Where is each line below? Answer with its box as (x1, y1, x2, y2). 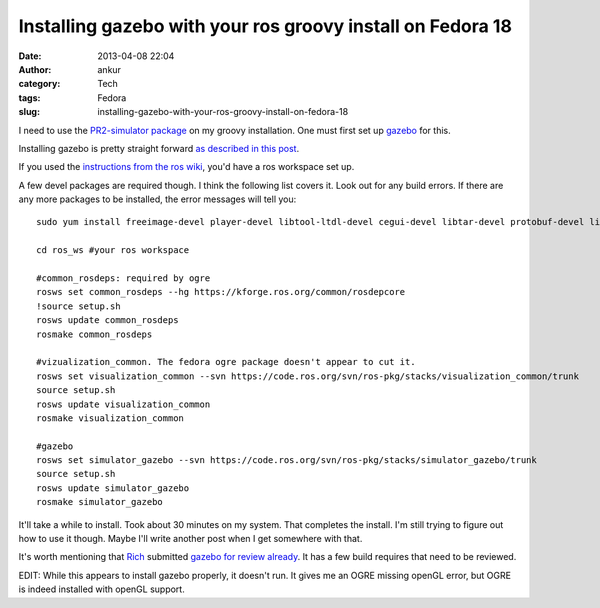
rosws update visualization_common (36, 398, 211, 410)
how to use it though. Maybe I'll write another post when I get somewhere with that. (18, 533, 363, 545)
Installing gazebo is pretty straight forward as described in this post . (18, 142, 300, 154)
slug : (18, 106, 40, 118)
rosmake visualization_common (36, 412, 185, 424)
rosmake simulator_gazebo (36, 496, 164, 508)
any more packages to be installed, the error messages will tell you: (18, 193, 297, 205)
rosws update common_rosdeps (36, 315, 179, 326)
